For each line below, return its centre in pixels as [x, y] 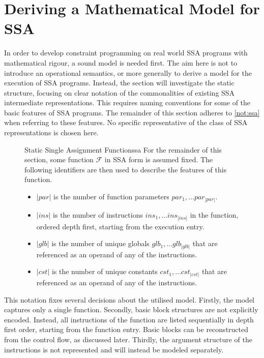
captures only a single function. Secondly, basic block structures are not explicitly [131, 309]
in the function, [214, 214]
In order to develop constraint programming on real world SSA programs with [126, 53]
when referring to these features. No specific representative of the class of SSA [126, 122]
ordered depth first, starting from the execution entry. [120, 226]
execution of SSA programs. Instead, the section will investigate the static [119, 83]
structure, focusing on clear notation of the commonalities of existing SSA [120, 92]
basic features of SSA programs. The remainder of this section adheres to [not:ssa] [132, 112]
